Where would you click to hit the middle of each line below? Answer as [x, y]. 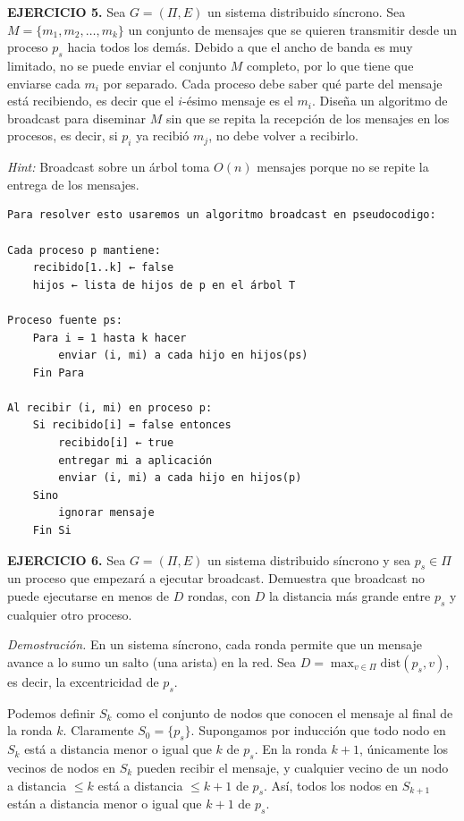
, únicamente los [404, 749]
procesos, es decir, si [63, 135]
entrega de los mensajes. [73, 184]
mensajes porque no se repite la [343, 167]
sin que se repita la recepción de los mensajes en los [308, 118]
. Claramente [98, 730]
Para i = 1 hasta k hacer [110, 338]
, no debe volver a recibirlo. [283, 135]
